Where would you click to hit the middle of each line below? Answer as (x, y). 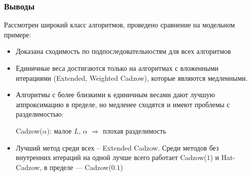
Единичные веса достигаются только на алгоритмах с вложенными (117, 68)
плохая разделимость (134, 130)
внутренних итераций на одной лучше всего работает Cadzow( (111, 157)
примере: (18, 34)
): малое (59, 130)
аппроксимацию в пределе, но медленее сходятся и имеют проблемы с (123, 104)
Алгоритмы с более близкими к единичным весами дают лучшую (115, 94)
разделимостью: (40, 114)
